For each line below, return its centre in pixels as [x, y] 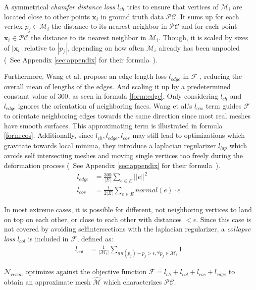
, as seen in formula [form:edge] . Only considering [143, 96]
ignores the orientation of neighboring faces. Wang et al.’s [105, 105]
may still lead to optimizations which [189, 135]
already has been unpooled [199, 47]
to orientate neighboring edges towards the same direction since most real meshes [128, 116]
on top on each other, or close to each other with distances [93, 219]
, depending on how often [105, 47]
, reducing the [221, 76]
